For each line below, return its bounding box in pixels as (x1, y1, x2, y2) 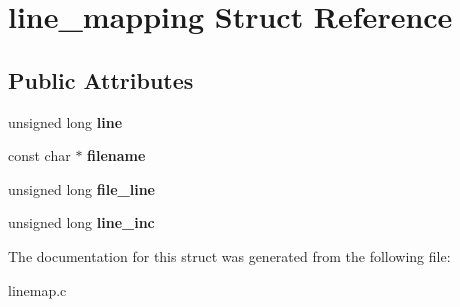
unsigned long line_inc (8, 212, 155, 233)
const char (8, 145, 71, 166)
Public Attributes (8, 64, 194, 95)
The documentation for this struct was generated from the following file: (8, 245, 451, 266)
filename (87, 145, 146, 166)
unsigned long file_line (8, 178, 155, 199)
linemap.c (8, 279, 67, 300)
